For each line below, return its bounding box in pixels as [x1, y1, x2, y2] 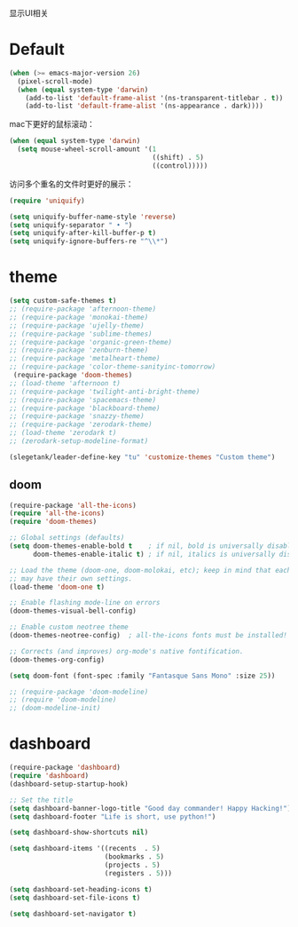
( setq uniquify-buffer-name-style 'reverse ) [9, 212, 176, 221]
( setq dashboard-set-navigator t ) [9, 909, 137, 918]
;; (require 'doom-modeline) [9, 695, 117, 704]
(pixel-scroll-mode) [17, 76, 93, 86]
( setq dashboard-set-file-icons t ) [9, 893, 141, 902]
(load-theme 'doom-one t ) [9, 582, 105, 591]
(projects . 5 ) [104, 860, 161, 869]
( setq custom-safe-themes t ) [9, 297, 117, 305]
